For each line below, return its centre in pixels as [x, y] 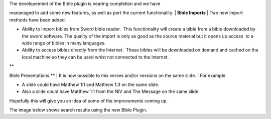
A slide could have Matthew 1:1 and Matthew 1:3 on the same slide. [91, 84]
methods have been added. [38, 19]
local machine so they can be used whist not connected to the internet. [95, 57]
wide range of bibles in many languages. [64, 43]
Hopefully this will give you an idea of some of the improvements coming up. [89, 100]
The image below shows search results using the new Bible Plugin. [78, 110]
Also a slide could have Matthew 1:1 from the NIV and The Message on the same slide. [111, 91]
